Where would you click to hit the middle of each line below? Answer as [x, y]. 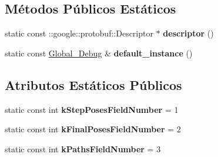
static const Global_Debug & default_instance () [99, 53]
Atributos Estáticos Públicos [93, 84]
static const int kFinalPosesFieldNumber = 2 [93, 129]
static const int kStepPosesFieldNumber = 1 [92, 109]
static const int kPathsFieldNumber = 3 [83, 148]
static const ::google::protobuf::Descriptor [79, 33]
